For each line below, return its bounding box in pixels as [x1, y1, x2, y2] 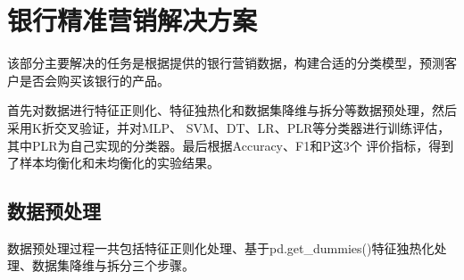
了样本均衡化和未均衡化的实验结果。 [7, 153, 220, 172]
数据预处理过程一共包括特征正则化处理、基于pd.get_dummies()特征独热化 [7, 238, 435, 257]
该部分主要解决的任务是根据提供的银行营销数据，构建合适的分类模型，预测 [7, 54, 444, 72]
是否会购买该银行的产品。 [19, 70, 170, 89]
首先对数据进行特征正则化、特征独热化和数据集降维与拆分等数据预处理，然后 [7, 101, 457, 119]
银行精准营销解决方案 [7, 2, 258, 38]
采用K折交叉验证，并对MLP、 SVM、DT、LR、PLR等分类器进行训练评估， [7, 118, 451, 136]
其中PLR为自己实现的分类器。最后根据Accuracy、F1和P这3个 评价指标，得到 [7, 136, 454, 154]
